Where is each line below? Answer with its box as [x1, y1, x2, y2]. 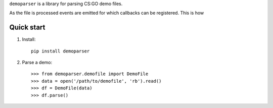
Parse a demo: [22, 60, 53, 66]
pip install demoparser [31, 48, 90, 54]
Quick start [9, 23, 45, 32]
